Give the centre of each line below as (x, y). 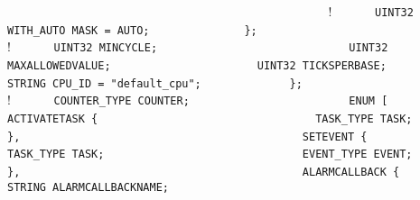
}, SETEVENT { (187, 136)
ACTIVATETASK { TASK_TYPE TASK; (210, 118)
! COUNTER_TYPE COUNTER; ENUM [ (198, 100)
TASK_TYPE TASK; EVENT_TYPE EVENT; (210, 155)
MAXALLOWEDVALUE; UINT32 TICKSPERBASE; (197, 65)
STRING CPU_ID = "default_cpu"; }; (155, 83)
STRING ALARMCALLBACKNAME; (88, 187)
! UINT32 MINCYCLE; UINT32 (198, 46)
